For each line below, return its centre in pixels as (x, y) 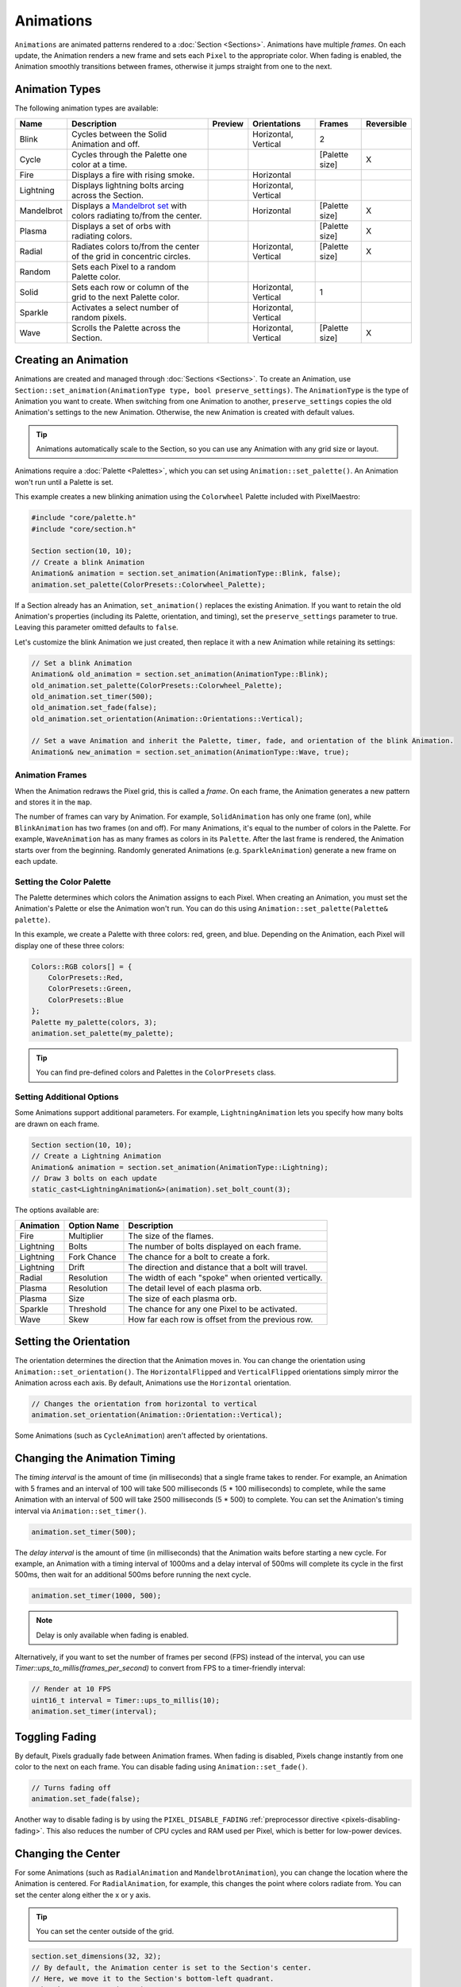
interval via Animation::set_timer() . (81, 1511)
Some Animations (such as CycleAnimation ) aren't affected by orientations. (141, 1435)
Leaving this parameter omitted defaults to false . (96, 627)
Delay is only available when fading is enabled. (113, 1635)
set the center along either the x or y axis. (83, 1895)
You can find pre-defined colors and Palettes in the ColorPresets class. (156, 1072)
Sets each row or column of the (131, 287)
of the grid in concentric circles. (131, 256)
